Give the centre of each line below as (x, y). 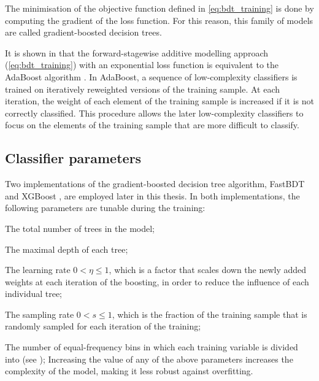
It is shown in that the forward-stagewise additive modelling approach (137, 52)
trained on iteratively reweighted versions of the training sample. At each (143, 89)
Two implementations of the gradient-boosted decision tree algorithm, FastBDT (155, 184)
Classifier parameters (73, 158)
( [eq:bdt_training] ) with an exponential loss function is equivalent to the (142, 65)
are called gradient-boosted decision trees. (83, 32)
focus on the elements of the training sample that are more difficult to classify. (152, 125)
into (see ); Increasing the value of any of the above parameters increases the (149, 359)
